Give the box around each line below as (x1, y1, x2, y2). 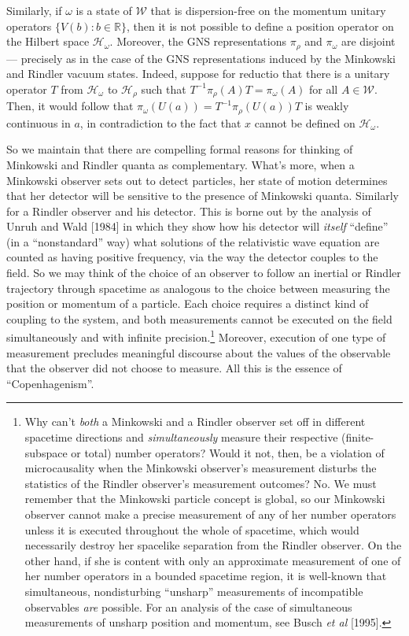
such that (141, 80, 186, 97)
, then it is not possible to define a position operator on (126, 17, 394, 34)
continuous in (6, 114, 71, 131)
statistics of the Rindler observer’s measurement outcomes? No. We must (24, 475, 377, 491)
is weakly (304, 98, 349, 114)
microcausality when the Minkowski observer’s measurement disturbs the (24, 460, 377, 476)
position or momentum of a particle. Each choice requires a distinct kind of (6, 295, 369, 312)
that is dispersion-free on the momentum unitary (150, 2, 386, 18)
